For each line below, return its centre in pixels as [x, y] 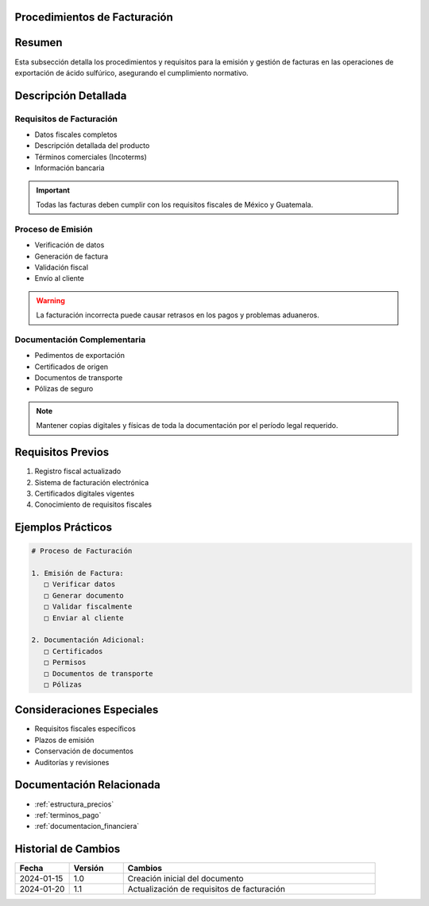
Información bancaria [70, 168]
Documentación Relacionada [87, 785]
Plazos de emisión [64, 740]
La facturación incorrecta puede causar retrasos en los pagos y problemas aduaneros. [178, 315]
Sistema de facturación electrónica [92, 482]
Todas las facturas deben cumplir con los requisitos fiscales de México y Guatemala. [175, 205]
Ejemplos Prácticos [64, 528]
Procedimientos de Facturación [94, 17]
